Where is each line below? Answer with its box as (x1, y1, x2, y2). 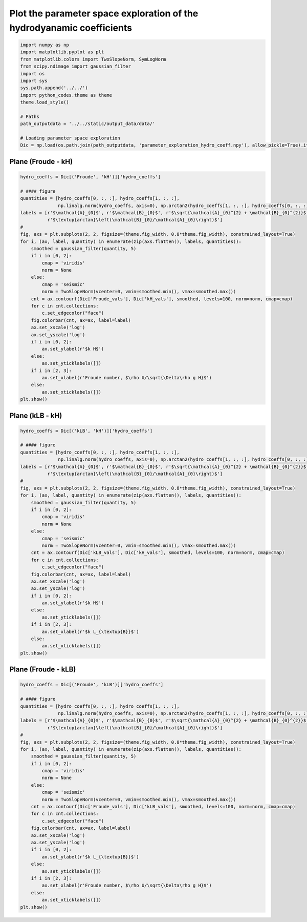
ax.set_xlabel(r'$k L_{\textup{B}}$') (41, 628, 139, 634)
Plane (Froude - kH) (9, 157, 73, 166)
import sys (20, 77, 48, 84)
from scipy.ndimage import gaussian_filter (20, 64, 131, 69)
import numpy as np (20, 42, 69, 48)
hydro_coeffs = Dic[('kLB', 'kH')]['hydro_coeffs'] (20, 428, 153, 434)
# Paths (20, 113, 39, 119)
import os (20, 71, 45, 76)
